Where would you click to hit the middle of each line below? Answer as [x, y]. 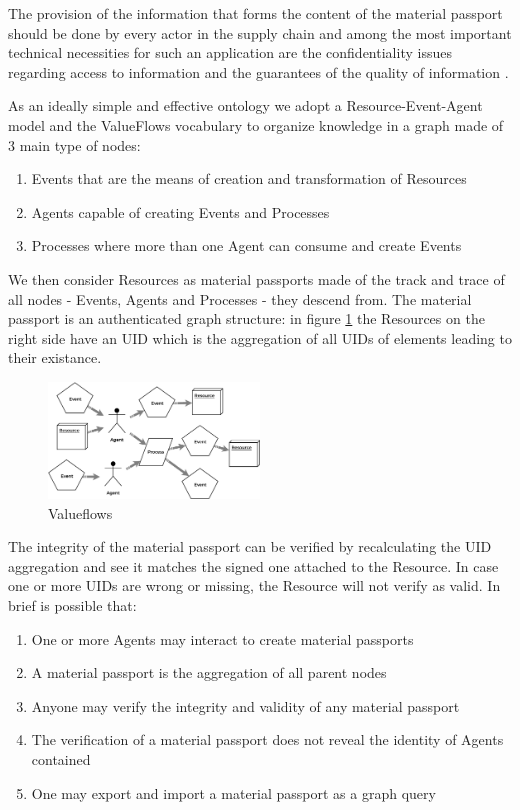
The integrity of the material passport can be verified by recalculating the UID [250, 546]
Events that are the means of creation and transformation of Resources [249, 178]
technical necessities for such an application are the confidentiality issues [230, 52]
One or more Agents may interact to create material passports [222, 638]
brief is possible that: [72, 605]
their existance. [55, 357]
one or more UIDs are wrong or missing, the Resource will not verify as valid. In [254, 585]
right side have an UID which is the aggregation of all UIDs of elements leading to [260, 337]
